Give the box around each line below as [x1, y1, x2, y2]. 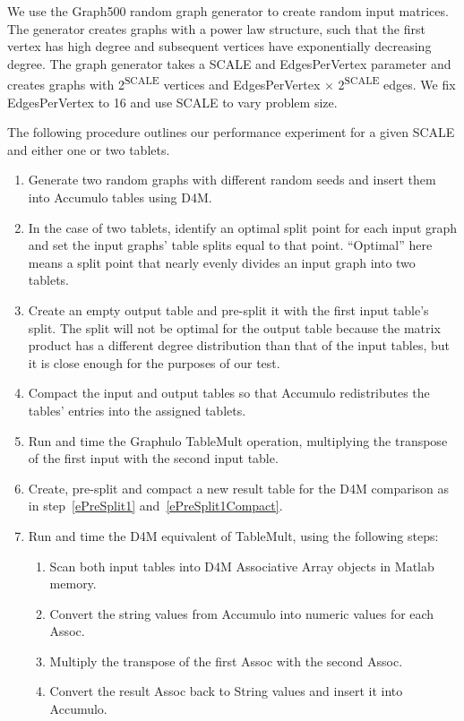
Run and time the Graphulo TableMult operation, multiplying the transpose [28, 431, 448, 450]
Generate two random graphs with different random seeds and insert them [28, 170, 436, 189]
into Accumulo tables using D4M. [28, 188, 212, 206]
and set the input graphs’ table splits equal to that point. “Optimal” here [28, 236, 433, 254]
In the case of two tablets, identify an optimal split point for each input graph [28, 218, 458, 236]
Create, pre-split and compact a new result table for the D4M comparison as [28, 478, 450, 497]
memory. [49, 574, 97, 593]
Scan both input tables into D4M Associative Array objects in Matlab [49, 556, 434, 575]
